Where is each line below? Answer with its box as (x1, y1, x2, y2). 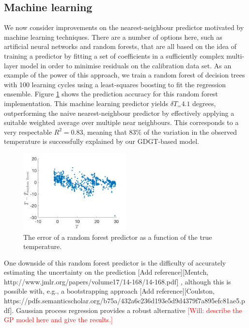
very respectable (4, 126, 52, 137)
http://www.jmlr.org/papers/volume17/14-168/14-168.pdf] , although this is (4, 276, 231, 286)
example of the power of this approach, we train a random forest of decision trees (4, 70, 245, 80)
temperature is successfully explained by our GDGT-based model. (4, 136, 200, 146)
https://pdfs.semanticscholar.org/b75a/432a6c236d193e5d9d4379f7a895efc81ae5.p (4, 296, 245, 306)
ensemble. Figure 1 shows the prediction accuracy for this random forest (4, 89, 218, 99)
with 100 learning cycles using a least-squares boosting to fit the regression (4, 79, 226, 89)
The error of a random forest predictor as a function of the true (23, 232, 212, 242)
